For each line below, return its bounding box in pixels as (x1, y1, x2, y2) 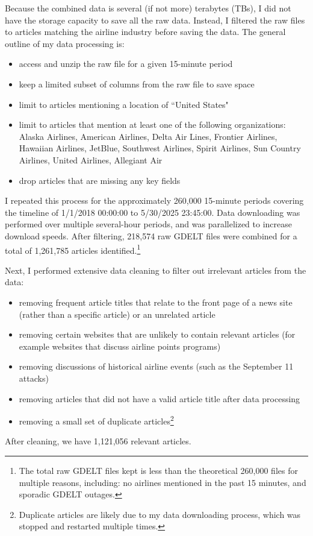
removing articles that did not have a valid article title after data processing (19, 392, 300, 405)
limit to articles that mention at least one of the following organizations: (19, 118, 286, 131)
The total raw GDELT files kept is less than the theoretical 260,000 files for (19, 464, 298, 476)
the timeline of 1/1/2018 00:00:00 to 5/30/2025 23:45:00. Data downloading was (5, 206, 300, 218)
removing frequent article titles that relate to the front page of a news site (19, 295, 293, 308)
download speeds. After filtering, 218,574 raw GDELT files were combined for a (5, 229, 297, 242)
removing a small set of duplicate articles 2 (19, 413, 174, 427)
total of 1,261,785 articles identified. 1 (5, 242, 141, 256)
